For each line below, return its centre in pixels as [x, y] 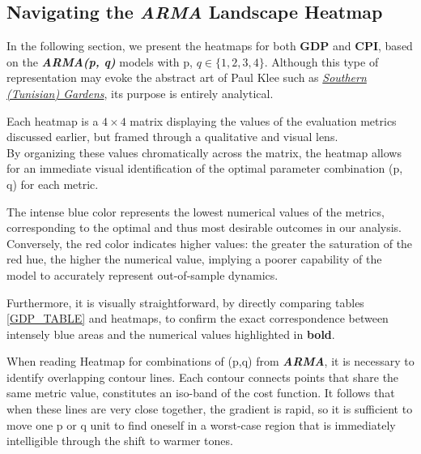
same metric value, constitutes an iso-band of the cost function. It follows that [201, 393]
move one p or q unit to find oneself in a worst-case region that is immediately [201, 424]
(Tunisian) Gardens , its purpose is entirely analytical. [140, 93]
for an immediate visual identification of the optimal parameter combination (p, [205, 168]
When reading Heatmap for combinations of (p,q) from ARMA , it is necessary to [210, 361]
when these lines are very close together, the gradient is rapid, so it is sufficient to [210, 409]
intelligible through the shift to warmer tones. [120, 441]
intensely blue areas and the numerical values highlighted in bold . [171, 334]
